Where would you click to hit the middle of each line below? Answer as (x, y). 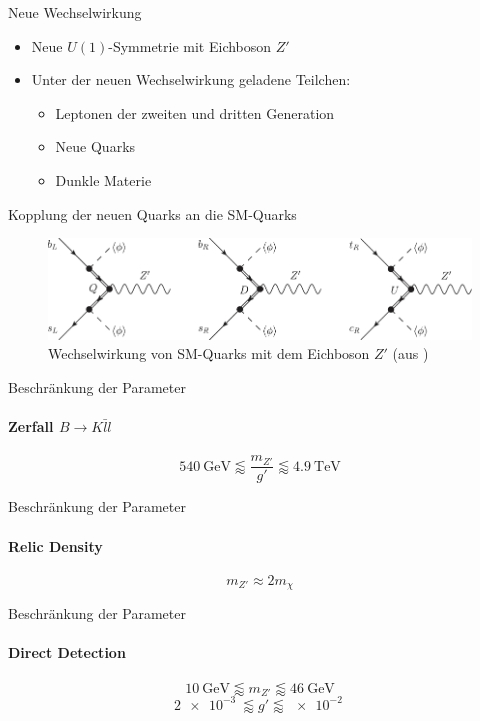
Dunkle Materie (103, 179)
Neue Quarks (95, 146)
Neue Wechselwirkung (75, 12)
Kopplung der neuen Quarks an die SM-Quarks (152, 213)
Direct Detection (67, 652)
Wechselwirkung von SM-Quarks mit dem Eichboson (209, 353)
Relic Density (55, 545)
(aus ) (410, 353)
